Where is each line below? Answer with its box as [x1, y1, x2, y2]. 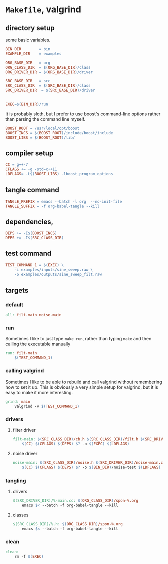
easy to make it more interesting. [5, 390, 73, 396]
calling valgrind [5, 367, 44, 374]
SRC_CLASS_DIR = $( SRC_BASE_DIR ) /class [5, 83, 91, 88]
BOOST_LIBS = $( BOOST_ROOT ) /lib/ [5, 135, 75, 140]
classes [12, 512, 29, 518]
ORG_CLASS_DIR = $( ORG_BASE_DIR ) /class [5, 65, 91, 70]
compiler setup [5, 149, 54, 157]
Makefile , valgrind [5, 4, 81, 15]
